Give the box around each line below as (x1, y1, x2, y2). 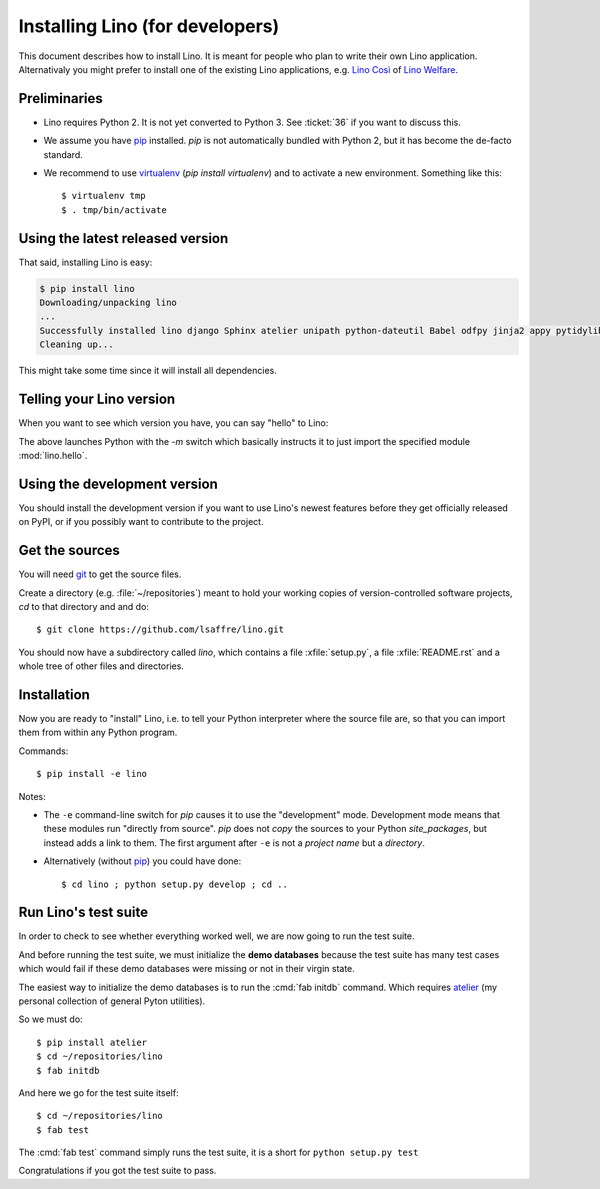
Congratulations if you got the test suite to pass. (18, 1165, 217, 1177)
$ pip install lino (39, 283, 135, 294)
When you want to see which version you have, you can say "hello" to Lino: (18, 417, 329, 429)
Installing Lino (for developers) (18, 15, 280, 37)
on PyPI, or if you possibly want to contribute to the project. (18, 516, 264, 528)
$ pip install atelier (36, 1036, 148, 1048)
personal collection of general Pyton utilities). (18, 995, 206, 1007)
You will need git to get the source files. (18, 568, 182, 580)
